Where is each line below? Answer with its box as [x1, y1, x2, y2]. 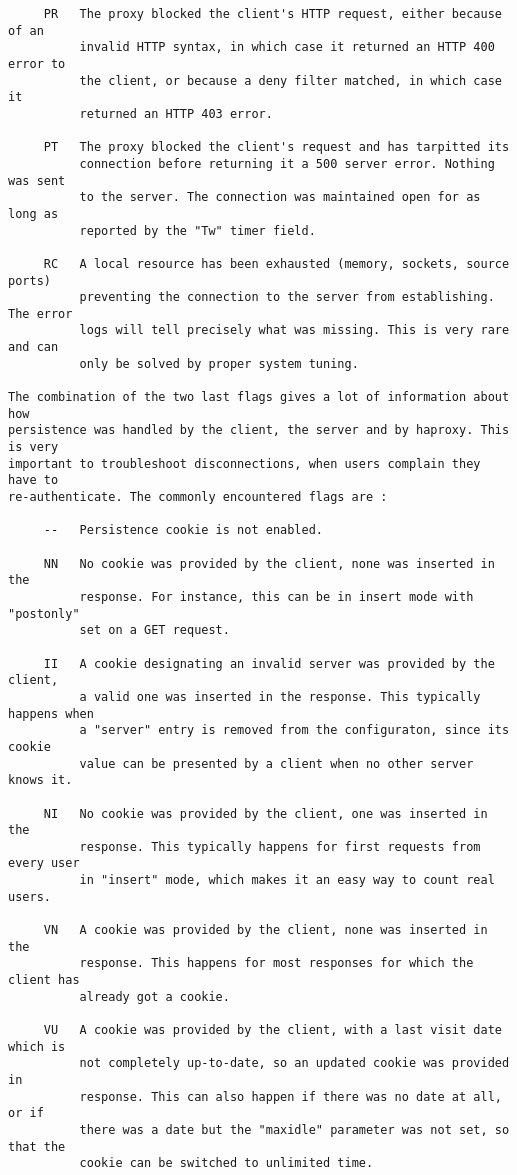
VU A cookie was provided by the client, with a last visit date [43, 1023, 502, 1038]
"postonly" [8, 606, 80, 621]
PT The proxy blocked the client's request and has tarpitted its [43, 140, 510, 155]
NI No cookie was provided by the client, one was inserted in [43, 806, 488, 821]
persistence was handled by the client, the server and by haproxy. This [8, 423, 510, 438]
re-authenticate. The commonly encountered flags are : [8, 490, 388, 505]
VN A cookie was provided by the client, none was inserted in [43, 923, 488, 938]
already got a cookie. [79, 989, 230, 1004]
